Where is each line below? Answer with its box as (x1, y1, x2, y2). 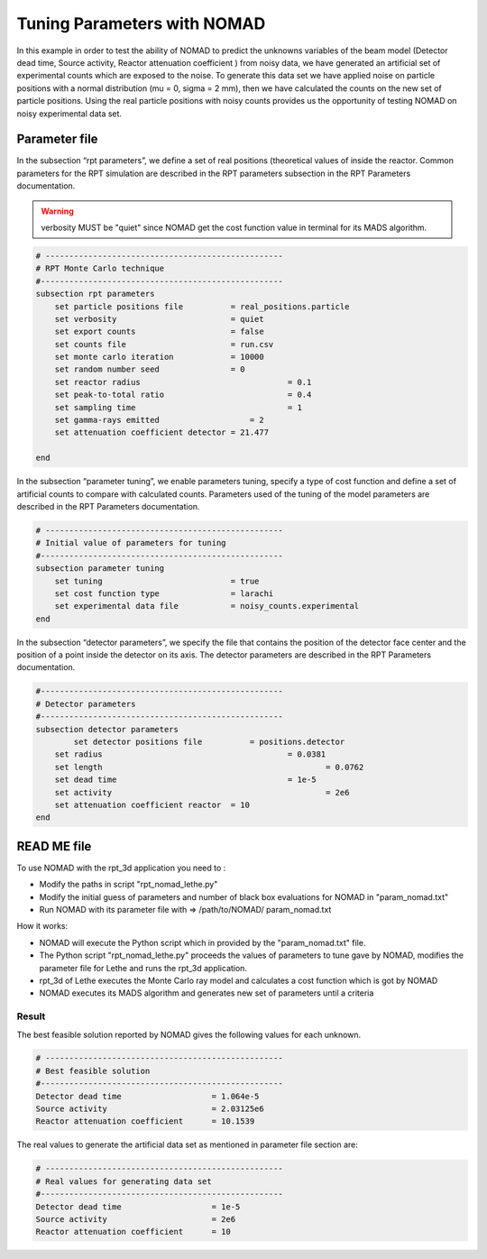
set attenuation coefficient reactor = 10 (54, 799, 250, 810)
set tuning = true (54, 575, 260, 586)
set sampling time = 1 (54, 402, 302, 412)
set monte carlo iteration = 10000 (54, 352, 265, 363)
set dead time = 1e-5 (54, 775, 317, 785)
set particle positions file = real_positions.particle (54, 301, 350, 311)
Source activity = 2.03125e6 (35, 1104, 265, 1114)
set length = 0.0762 (54, 762, 364, 772)
